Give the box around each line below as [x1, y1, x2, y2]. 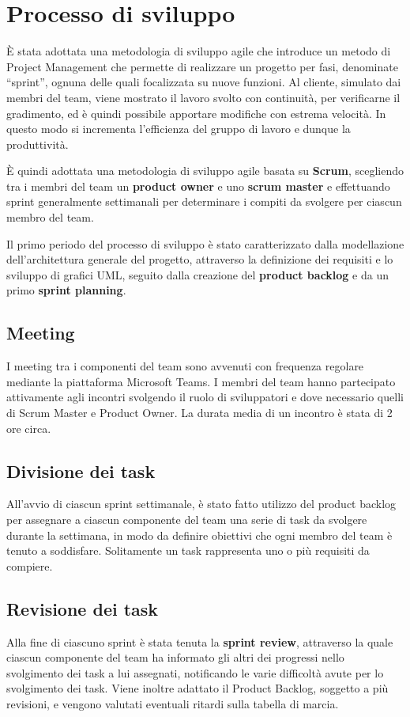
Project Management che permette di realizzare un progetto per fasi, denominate [6, 58, 398, 74]
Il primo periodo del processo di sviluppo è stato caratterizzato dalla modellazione [6, 235, 404, 252]
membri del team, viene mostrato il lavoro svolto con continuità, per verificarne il [6, 89, 401, 105]
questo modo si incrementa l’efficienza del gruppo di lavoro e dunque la [6, 120, 351, 137]
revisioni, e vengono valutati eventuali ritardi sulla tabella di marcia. [6, 695, 339, 711]
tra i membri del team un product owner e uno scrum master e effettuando [6, 177, 390, 194]
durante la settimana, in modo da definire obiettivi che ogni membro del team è [6, 526, 393, 543]
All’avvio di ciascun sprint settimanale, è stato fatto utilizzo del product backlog [6, 495, 397, 512]
